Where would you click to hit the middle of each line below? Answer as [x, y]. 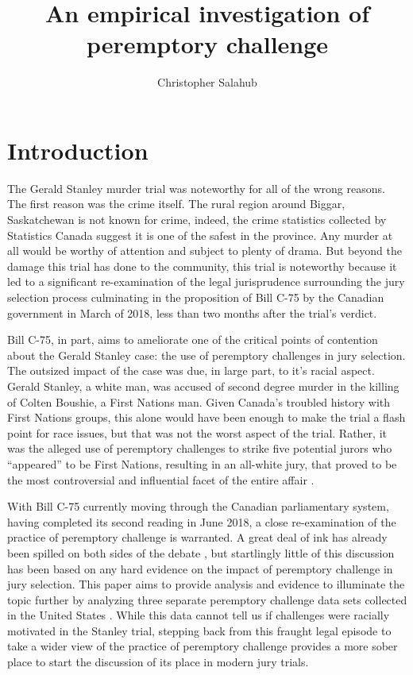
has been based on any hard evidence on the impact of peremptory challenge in [200, 568]
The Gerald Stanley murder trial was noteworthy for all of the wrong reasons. [196, 188]
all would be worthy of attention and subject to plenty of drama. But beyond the [205, 251]
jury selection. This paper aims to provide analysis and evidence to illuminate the [206, 584]
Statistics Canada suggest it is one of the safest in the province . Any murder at [200, 235]
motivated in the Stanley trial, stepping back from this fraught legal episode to [199, 630]
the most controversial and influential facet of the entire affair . [161, 479]
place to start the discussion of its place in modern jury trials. [158, 662]
